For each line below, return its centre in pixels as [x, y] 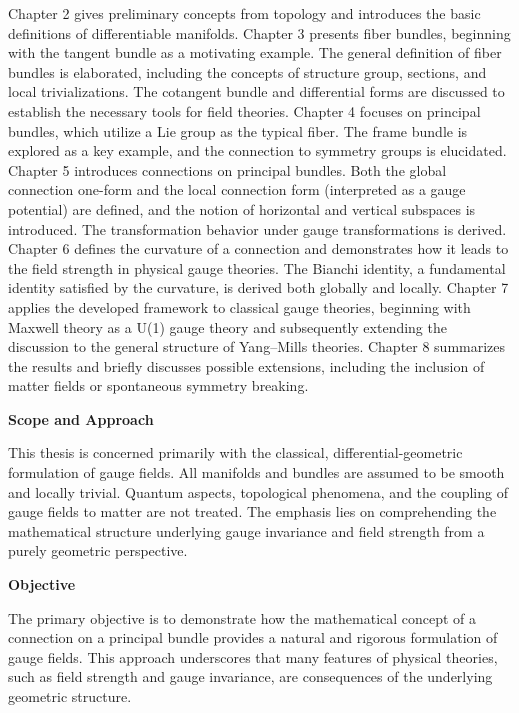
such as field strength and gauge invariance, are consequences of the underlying [250, 676]
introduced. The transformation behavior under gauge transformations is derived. [257, 228]
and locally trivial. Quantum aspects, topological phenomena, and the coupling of [258, 491]
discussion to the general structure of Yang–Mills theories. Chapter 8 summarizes [257, 346]
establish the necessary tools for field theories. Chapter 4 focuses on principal [244, 110]
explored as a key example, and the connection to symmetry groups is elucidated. [257, 150]
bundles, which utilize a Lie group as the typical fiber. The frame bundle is [238, 130]
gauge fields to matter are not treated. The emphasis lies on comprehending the [252, 511]
